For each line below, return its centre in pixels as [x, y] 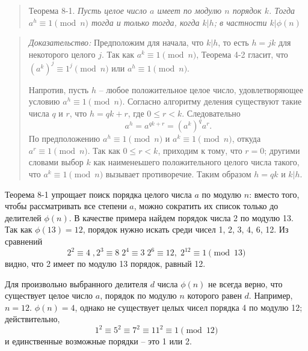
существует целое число [49, 295]
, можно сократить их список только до [206, 206]
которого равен [214, 295]
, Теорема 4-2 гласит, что [242, 54]
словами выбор [56, 162]
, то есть [233, 42]
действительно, [32, 319]
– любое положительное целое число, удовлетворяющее [201, 89]
